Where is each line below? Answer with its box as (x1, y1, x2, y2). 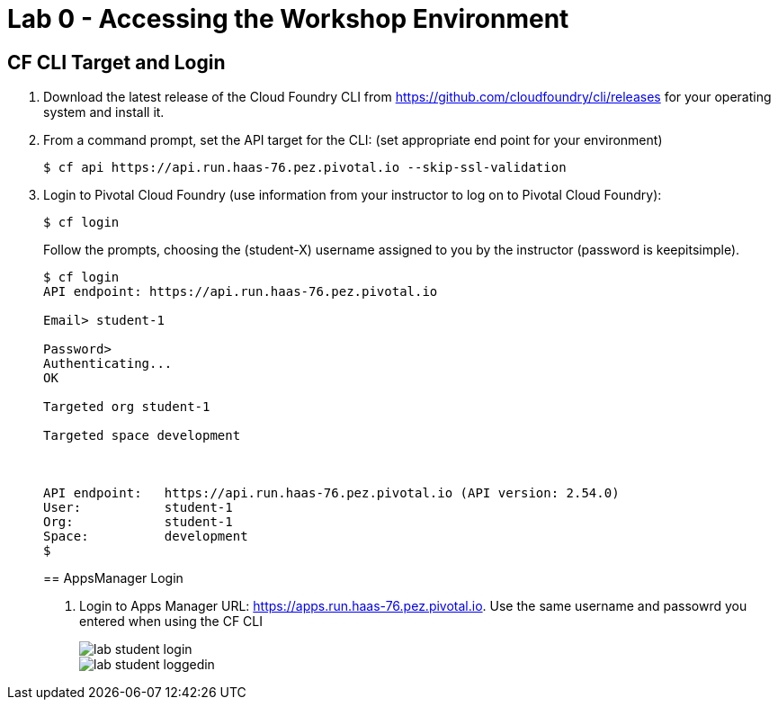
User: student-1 (43, 500, 233, 515)
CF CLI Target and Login (7, 50, 226, 74)
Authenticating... (43, 356, 173, 371)
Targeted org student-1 (43, 399, 210, 415)
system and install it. (43, 104, 165, 121)
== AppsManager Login (43, 570, 183, 586)
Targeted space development (43, 428, 241, 443)
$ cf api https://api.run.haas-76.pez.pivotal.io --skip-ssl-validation (43, 160, 567, 175)
